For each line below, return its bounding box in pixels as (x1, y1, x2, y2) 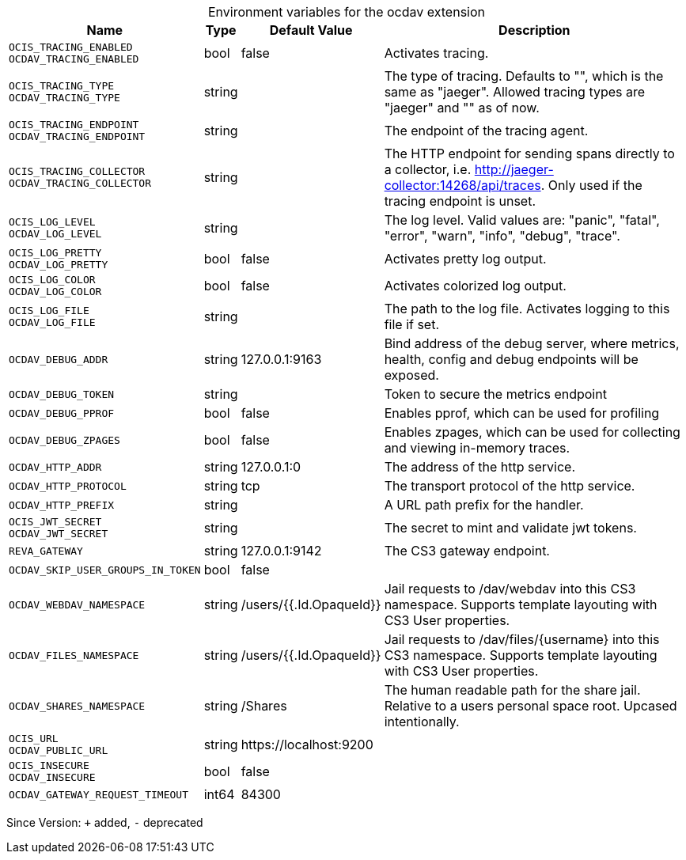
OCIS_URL (9, 733, 59, 744)
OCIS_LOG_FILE (9, 305, 89, 316)
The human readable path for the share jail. (384, 682, 641, 698)
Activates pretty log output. (384, 251, 547, 267)
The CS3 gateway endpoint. (384, 543, 550, 559)
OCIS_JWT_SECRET (9, 516, 102, 528)
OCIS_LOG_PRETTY (9, 247, 102, 259)
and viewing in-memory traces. (384, 440, 570, 456)
